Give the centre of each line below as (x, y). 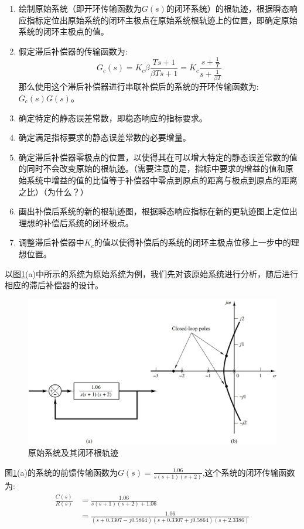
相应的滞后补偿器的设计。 (54, 285)
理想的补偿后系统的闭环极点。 (76, 222)
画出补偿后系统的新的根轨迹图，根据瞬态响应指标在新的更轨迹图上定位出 (158, 211)
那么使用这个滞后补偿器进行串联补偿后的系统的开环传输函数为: (139, 86)
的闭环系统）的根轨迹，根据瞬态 (228, 8)
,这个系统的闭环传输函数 (249, 472)
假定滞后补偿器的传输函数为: (73, 51)
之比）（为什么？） (53, 191)
